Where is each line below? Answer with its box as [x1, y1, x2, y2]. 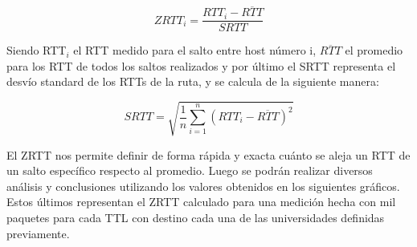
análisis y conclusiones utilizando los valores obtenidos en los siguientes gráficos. [6, 177, 400, 194]
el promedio [345, 42, 403, 59]
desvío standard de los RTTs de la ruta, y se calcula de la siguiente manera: [6, 73, 379, 90]
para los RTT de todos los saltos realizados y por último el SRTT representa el [6, 57, 396, 74]
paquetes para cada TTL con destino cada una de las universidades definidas [6, 209, 385, 225]
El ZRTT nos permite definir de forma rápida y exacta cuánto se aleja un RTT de [6, 146, 411, 163]
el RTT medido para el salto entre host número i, [73, 42, 317, 59]
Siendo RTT [6, 42, 67, 59]
